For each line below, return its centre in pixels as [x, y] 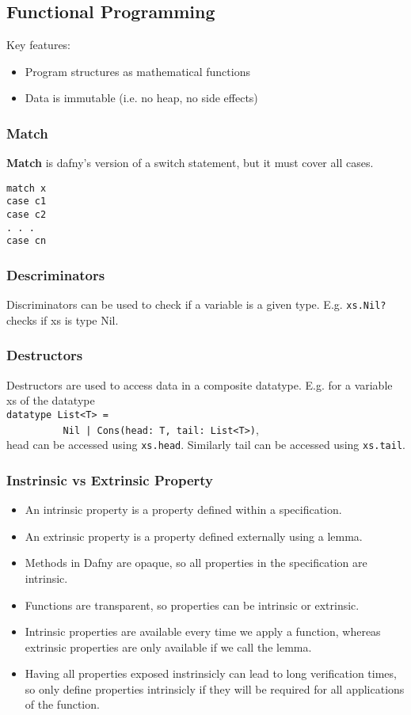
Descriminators [56, 275]
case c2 [27, 215]
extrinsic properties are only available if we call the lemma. [168, 647]
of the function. [62, 704]
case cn [27, 241]
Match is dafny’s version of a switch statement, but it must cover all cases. [190, 163]
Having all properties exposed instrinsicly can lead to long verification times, [211, 673]
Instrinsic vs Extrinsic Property [110, 479]
